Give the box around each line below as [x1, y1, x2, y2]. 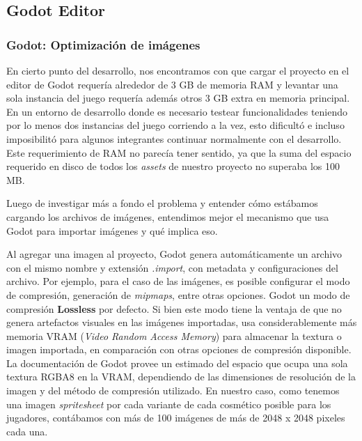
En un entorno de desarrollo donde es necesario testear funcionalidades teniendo [6, 104, 348, 118]
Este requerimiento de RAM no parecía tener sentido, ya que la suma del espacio [6, 145, 352, 160]
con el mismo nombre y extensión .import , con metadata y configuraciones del [6, 260, 338, 274]
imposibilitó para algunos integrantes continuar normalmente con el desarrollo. [6, 131, 342, 146]
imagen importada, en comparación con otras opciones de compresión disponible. [6, 342, 352, 357]
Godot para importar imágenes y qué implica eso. [6, 223, 218, 238]
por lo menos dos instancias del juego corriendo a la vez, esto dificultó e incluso [6, 118, 345, 132]
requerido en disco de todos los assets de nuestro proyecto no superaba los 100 [6, 159, 340, 173]
